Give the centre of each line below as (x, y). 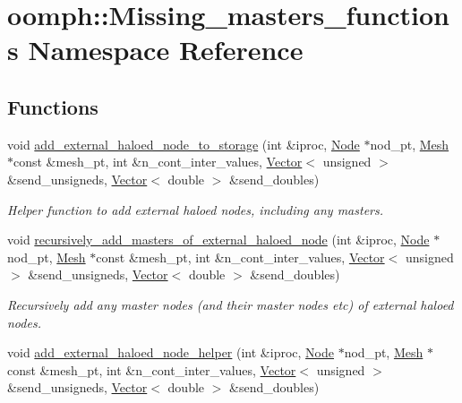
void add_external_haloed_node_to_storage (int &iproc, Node (184, 144)
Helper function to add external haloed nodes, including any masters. (195, 209)
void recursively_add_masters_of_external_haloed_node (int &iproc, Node (218, 240)
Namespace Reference (166, 50)
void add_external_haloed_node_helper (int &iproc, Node (171, 352)
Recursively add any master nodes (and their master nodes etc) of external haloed (231, 304)
